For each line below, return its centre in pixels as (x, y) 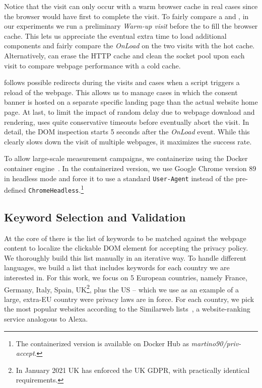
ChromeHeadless (54, 190)
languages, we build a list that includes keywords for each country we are (117, 267)
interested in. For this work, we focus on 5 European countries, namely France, (126, 278)
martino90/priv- (216, 343)
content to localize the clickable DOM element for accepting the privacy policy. (126, 248)
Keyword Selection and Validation (95, 217)
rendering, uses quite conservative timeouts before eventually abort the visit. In (127, 122)
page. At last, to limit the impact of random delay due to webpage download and (129, 111)
